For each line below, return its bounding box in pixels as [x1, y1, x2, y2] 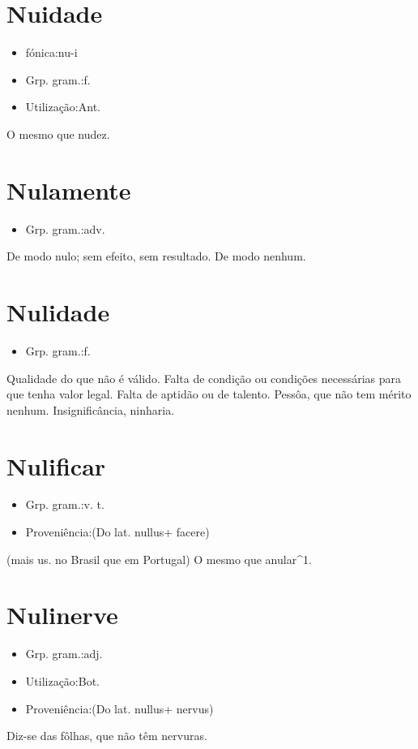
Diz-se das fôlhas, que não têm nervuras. [6, 727, 207, 744]
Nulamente [6, 173, 131, 206]
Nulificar [6, 449, 106, 482]
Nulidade [6, 295, 110, 328]
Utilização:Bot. [25, 672, 100, 689]
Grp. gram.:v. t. [25, 496, 104, 513]
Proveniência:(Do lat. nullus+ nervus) [25, 699, 214, 717]
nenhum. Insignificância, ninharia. [6, 401, 175, 418]
